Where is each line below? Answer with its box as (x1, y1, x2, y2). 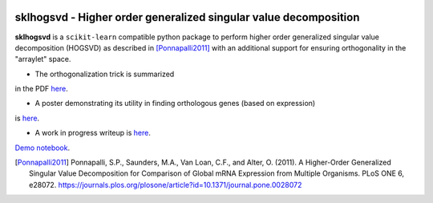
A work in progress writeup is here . (34, 128, 152, 138)
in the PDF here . (14, 84, 68, 94)
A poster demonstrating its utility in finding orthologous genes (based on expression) (34, 99, 316, 108)
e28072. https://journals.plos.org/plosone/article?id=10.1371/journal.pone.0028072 (29, 180, 302, 189)
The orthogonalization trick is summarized (34, 69, 175, 79)
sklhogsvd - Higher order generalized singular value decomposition (14, 10, 360, 24)
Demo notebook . (14, 143, 71, 152)
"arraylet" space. (14, 55, 71, 64)
